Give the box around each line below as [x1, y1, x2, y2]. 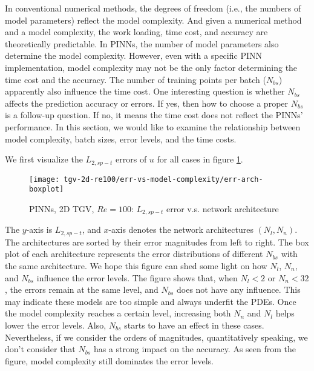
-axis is [26, 223, 53, 236]
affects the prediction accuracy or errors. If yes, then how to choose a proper [5, 96, 289, 109]
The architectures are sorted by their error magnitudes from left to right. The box [5, 235, 309, 248]
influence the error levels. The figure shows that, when [36, 271, 238, 284]
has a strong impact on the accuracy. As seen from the [93, 343, 296, 355]
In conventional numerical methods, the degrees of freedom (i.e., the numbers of [5, 2, 301, 14]
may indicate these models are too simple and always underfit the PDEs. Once [5, 295, 296, 307]
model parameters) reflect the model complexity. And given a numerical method [5, 13, 302, 26]
